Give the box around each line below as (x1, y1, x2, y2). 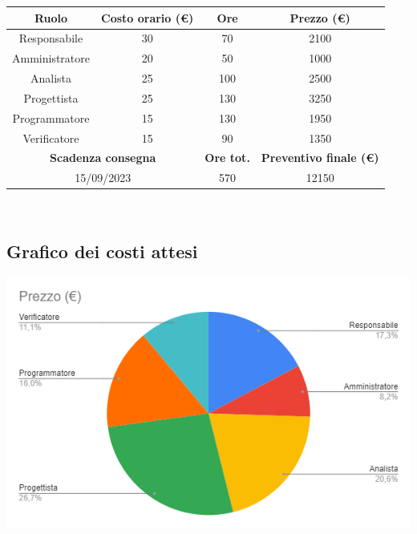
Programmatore (12, 109, 90, 126)
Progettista (23, 89, 79, 106)
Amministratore (12, 50, 90, 67)
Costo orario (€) (101, 9, 194, 26)
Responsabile (18, 30, 83, 47)
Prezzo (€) (289, 9, 350, 26)
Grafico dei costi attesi (6, 239, 198, 264)
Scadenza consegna (50, 149, 156, 166)
